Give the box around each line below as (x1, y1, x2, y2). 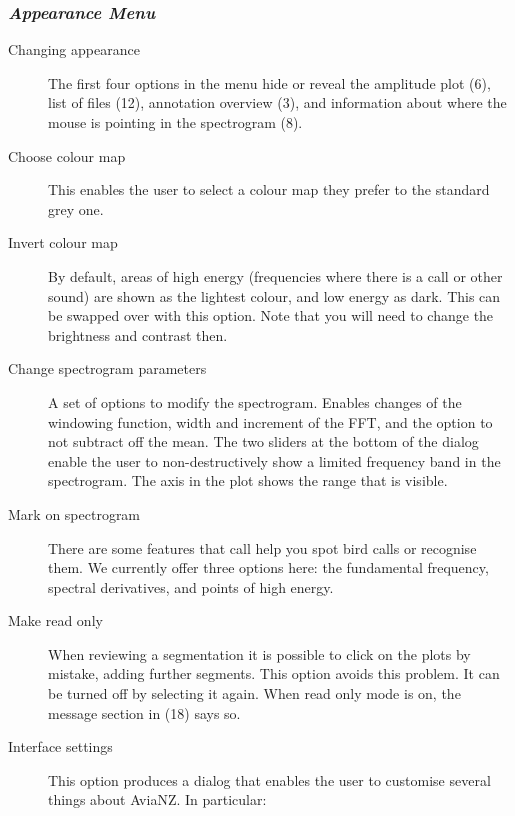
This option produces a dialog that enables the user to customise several (48, 769, 491, 790)
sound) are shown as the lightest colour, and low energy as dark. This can (48, 285, 501, 306)
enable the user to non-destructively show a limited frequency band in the (48, 450, 501, 471)
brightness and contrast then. (48, 324, 228, 345)
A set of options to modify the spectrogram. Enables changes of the (48, 391, 462, 412)
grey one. (48, 198, 104, 219)
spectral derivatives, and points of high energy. (48, 576, 334, 597)
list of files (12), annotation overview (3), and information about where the (48, 92, 507, 113)
